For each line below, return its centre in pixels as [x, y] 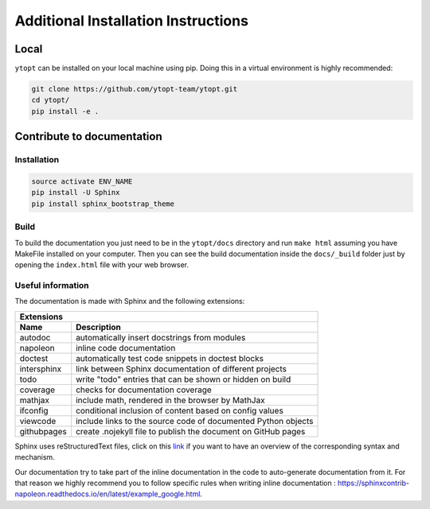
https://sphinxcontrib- [373, 483]
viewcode [38, 421]
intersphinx [41, 368]
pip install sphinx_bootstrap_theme [103, 204]
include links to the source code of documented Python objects [195, 421]
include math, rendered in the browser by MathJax [171, 400]
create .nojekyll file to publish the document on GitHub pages [191, 431]
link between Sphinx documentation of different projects [181, 368]
